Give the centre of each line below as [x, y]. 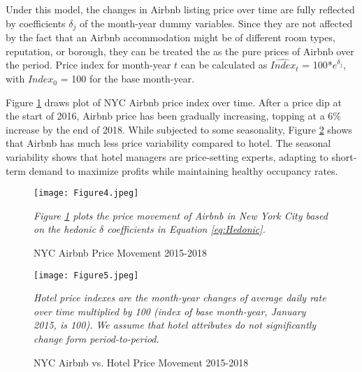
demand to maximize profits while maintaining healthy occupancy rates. [183, 170]
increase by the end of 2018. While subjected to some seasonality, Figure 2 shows [179, 129]
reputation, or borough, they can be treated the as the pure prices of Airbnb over [180, 51]
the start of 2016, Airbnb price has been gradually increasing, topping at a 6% [173, 116]
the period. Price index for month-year [88, 65]
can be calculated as [224, 65]
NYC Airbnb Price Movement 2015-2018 [120, 253]
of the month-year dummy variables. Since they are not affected [216, 23]
